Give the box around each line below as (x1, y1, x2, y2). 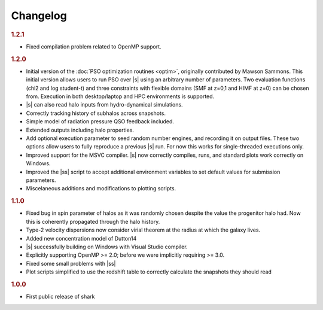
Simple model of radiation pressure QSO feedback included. (26, 118, 175, 125)
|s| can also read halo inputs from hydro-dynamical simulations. (26, 101, 183, 108)
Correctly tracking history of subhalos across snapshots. (26, 110, 166, 117)
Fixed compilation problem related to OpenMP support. (26, 42, 161, 50)
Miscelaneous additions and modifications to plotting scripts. (26, 185, 176, 192)
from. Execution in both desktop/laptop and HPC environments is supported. (26, 93, 215, 100)
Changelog (11, 9, 67, 22)
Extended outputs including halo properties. (26, 126, 135, 133)
